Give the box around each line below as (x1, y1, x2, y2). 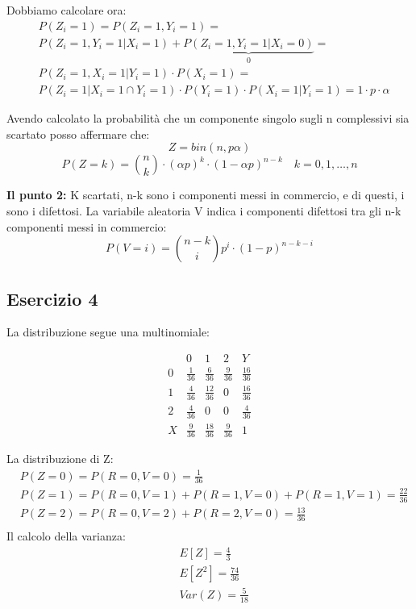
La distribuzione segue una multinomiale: (6, 323, 210, 340)
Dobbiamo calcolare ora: (6, 2, 127, 18)
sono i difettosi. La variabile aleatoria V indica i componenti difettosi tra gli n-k (6, 202, 401, 219)
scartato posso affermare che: (6, 125, 150, 142)
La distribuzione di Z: (6, 450, 114, 467)
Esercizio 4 (6, 286, 98, 311)
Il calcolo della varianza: (6, 528, 126, 544)
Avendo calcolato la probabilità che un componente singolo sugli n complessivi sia (6, 110, 410, 127)
